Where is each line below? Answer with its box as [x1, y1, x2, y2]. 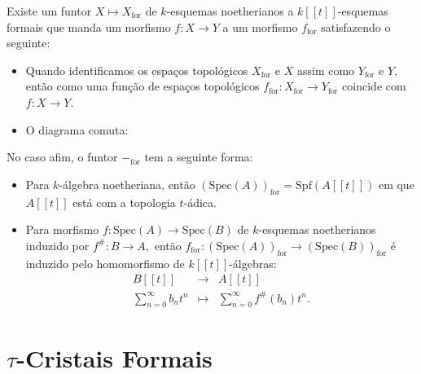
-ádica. [183, 193, 217, 210]
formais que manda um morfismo [7, 18, 171, 35]
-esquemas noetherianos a [166, 2, 294, 19]
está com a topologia [72, 193, 176, 210]
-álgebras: [229, 254, 277, 271]
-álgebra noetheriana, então [59, 175, 195, 192]
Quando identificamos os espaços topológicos [25, 61, 248, 78]
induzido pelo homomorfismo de [25, 254, 185, 271]
